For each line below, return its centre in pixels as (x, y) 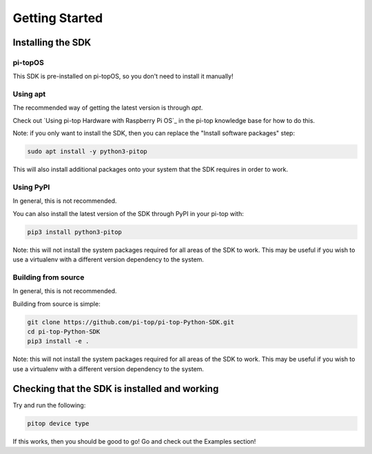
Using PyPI (31, 187)
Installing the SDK (52, 42)
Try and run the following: (49, 405)
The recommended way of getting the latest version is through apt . (108, 108)
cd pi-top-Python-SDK (64, 332)
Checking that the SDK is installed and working (116, 389)
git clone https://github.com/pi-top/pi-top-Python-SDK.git (131, 322)
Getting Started (58, 18)
